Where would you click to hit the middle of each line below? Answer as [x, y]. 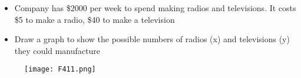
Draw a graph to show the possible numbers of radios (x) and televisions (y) [152, 39]
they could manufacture [57, 50]
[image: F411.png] [60, 69]
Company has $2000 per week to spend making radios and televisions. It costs [155, 8]
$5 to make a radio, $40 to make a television [95, 19]
